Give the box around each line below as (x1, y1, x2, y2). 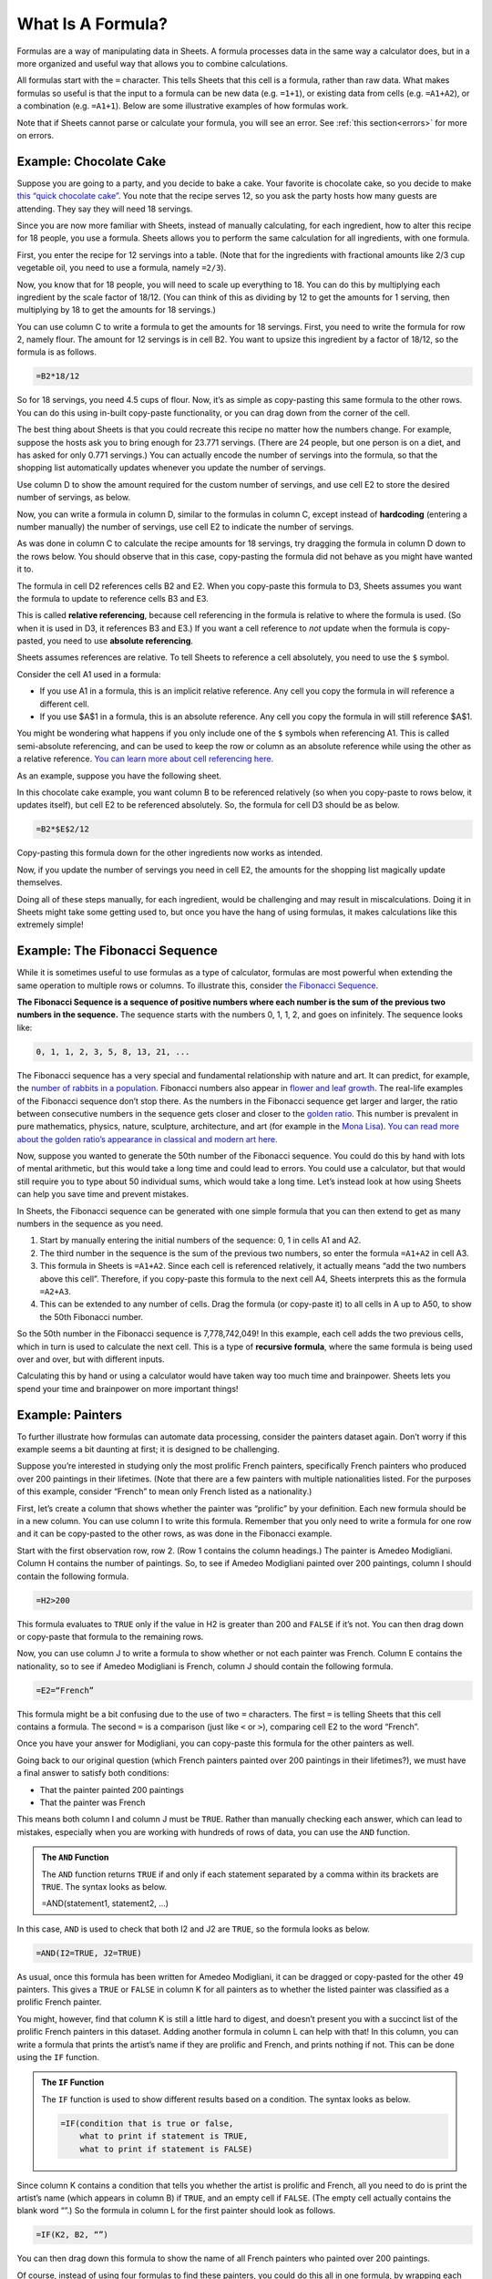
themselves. (16, 877, 63, 888)
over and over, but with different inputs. (16, 1354, 165, 1365)
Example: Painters (16, 1407, 123, 1422)
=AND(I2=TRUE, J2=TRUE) (36, 1947, 143, 1958)
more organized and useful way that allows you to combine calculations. (16, 57, 289, 68)
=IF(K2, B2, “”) (36, 2230, 109, 2240)
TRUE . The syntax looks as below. (41, 1881, 168, 1892)
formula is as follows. (16, 346, 97, 357)
